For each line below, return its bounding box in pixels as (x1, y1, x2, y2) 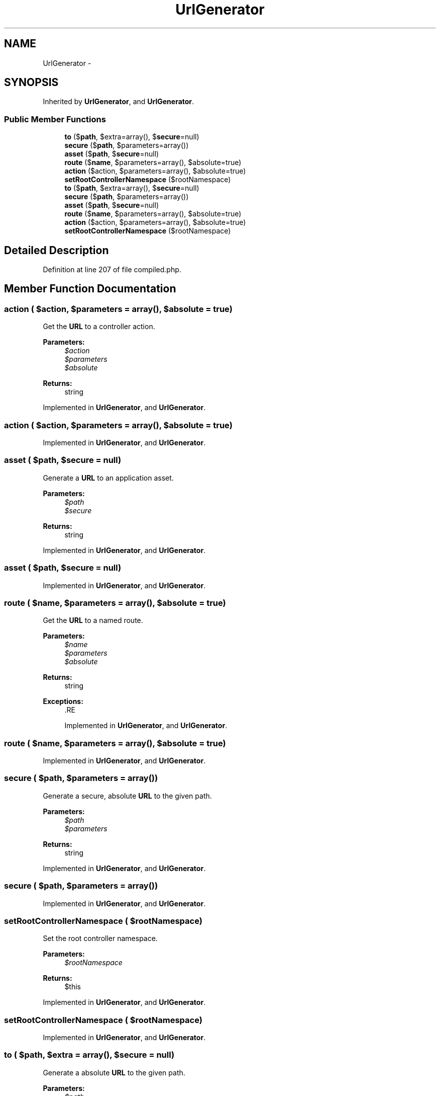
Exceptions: (43, 697, 83, 706)
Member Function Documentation (4, 282, 176, 295)
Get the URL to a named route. (43, 616, 143, 625)
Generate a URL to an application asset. (43, 473, 174, 482)
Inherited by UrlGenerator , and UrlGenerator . (43, 97, 194, 106)
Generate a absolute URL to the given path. (43, 1068, 185, 1077)
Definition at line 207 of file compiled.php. (43, 265, 181, 274)
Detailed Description (4, 244, 109, 257)
